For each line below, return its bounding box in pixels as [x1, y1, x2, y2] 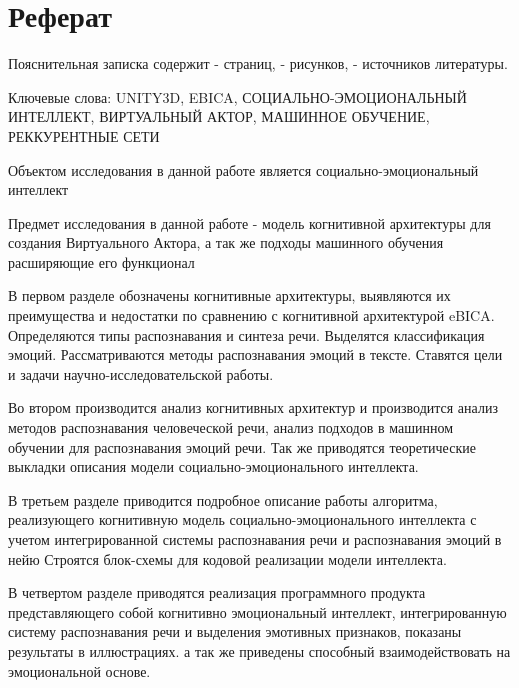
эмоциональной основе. [8, 660, 151, 681]
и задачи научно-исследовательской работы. [8, 363, 274, 384]
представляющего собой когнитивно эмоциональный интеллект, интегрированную [8, 601, 507, 622]
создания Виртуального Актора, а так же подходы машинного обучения [8, 232, 444, 253]
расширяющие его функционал [8, 251, 195, 272]
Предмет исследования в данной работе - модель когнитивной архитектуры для [8, 212, 491, 233]
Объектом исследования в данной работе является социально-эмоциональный [8, 159, 479, 180]
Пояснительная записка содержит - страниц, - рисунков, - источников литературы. [8, 53, 508, 74]
